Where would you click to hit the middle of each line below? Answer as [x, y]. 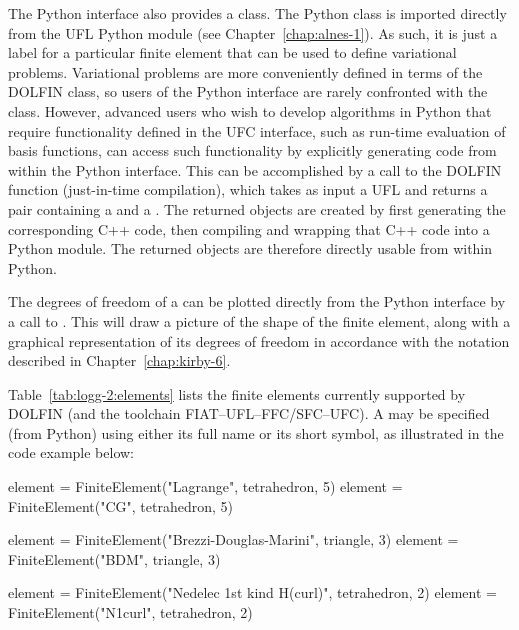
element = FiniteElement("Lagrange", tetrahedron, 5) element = [205, 486]
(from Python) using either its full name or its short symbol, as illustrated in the [256, 432]
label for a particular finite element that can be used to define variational [232, 52]
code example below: [71, 452]
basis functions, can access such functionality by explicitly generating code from [252, 150]
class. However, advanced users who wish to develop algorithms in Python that [250, 110]
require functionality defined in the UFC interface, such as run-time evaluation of [257, 130]
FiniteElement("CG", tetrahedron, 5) [120, 505]
